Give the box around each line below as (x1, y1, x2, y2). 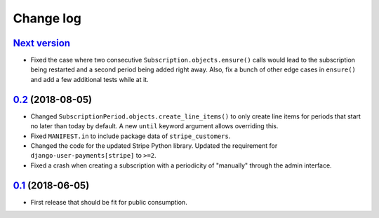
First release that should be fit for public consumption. (30, 198, 187, 206)
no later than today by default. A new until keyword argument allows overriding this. (30, 122, 279, 130)
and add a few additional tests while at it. (30, 75, 149, 83)
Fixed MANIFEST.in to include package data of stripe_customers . (30, 132, 231, 140)
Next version (13, 37, 70, 49)
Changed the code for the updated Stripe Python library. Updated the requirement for (30, 141, 278, 150)
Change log (13, 11, 82, 26)
